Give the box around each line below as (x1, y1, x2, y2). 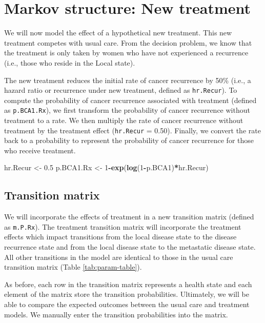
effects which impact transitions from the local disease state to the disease (4, 231, 237, 242)
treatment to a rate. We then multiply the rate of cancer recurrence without (4, 115, 243, 125)
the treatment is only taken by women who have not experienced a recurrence (4, 47, 249, 58)
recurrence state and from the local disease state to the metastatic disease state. (4, 241, 256, 252)
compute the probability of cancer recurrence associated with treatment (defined (4, 94, 257, 105)
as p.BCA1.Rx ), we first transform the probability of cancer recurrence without (4, 105, 250, 115)
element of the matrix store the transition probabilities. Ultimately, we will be (4, 289, 249, 299)
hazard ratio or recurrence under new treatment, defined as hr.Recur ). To (4, 85, 237, 95)
